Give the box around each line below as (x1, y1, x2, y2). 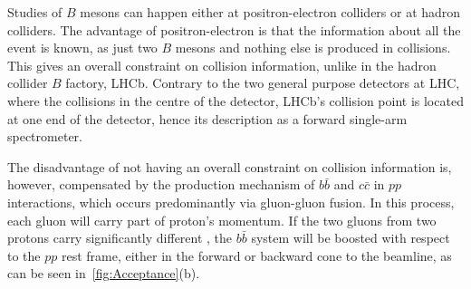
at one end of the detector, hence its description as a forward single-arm (7, 109, 408, 128)
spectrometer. (7, 127, 82, 146)
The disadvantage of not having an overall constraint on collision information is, (7, 157, 452, 176)
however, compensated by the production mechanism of (7, 175, 315, 194)
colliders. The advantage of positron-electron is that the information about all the (7, 20, 461, 39)
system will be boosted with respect (251, 228, 450, 247)
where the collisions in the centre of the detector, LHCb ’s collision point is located (7, 91, 464, 110)
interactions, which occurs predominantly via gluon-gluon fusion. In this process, (7, 192, 455, 211)
